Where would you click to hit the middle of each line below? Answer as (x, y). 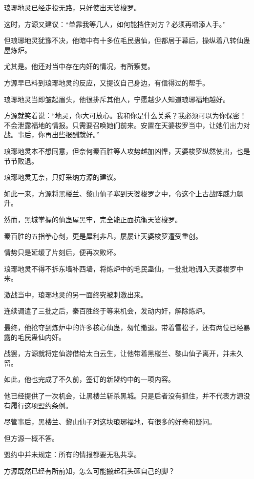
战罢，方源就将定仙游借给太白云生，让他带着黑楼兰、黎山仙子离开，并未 (120, 353)
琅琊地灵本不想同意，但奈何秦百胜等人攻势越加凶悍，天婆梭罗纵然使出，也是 (127, 151)
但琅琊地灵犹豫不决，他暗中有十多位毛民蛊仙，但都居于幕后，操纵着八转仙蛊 (127, 40)
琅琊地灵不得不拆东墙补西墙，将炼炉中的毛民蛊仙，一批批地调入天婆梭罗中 (124, 268)
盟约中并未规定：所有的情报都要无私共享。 (72, 454)
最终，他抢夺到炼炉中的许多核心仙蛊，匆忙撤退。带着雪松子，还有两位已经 (124, 327)
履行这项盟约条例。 (41, 405)
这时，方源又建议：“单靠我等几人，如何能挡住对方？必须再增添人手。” (115, 24)
